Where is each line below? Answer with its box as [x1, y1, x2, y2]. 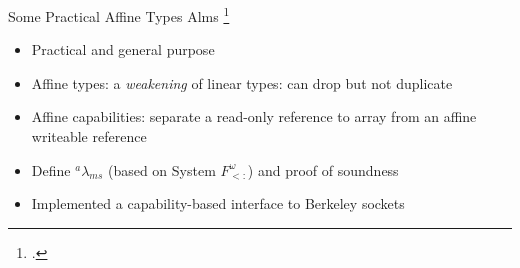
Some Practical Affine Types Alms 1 [8, 3, 230, 26]
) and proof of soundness [247, 159, 399, 180]
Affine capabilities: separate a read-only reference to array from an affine [31, 106, 477, 127]
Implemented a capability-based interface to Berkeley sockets [31, 193, 405, 214]
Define [31, 159, 71, 180]
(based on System [107, 159, 216, 180]
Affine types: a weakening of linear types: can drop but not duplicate [31, 72, 453, 93]
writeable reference [31, 126, 147, 147]
